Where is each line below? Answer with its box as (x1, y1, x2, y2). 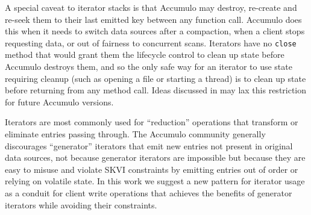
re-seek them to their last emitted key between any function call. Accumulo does (5, 13, 302, 25)
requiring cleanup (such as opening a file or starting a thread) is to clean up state (5, 72, 306, 84)
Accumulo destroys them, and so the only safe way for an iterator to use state (5, 60, 292, 73)
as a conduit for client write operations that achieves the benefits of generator (5, 186, 292, 199)
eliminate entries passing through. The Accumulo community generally (5, 128, 266, 140)
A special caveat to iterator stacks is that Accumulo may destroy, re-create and (5, 1, 297, 13)
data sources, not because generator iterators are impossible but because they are (5, 151, 306, 164)
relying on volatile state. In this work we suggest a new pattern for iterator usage (5, 175, 305, 187)
